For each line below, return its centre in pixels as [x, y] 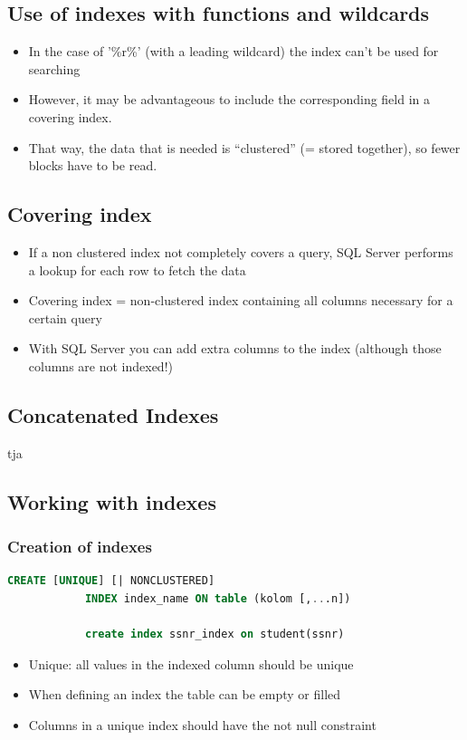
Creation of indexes [80, 547]
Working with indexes [112, 501]
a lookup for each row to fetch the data [137, 269]
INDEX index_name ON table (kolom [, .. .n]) [218, 598]
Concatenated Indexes [113, 414]
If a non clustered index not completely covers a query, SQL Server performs [241, 251]
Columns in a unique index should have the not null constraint [202, 724]
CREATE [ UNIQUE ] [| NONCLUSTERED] [111, 581]
